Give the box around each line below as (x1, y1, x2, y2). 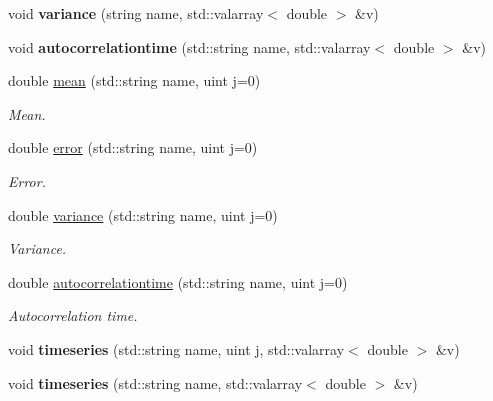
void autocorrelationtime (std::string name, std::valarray (8, 36, 371, 57)
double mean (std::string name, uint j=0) (8, 70, 261, 91)
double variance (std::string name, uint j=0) (8, 204, 278, 225)
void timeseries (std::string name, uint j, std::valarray (8, 338, 345, 359)
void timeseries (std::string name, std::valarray (8, 372, 303, 393)
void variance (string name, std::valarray (8, 3, 264, 23)
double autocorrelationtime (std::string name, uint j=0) (8, 271, 348, 292)
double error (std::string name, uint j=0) (8, 137, 258, 158)
